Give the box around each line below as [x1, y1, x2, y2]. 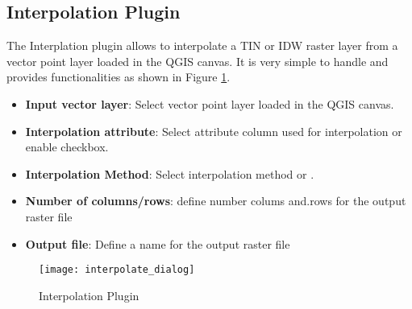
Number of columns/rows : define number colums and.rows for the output [25, 192, 406, 209]
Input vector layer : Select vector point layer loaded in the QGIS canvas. [25, 95, 394, 112]
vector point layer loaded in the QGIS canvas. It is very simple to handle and [6, 52, 389, 69]
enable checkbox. [25, 138, 109, 155]
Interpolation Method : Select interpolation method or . [25, 165, 314, 182]
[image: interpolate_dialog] [39, 264, 195, 276]
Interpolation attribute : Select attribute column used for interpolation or [25, 122, 402, 139]
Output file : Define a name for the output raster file [25, 235, 290, 252]
